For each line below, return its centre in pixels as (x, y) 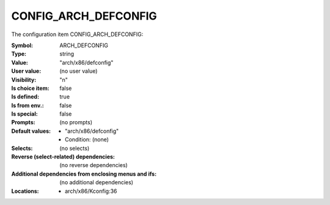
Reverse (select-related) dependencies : (63, 157)
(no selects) (75, 148)
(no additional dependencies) (97, 182)
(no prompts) (76, 122)
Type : (19, 54)
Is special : (24, 114)
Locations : (25, 191)
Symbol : (22, 45)
